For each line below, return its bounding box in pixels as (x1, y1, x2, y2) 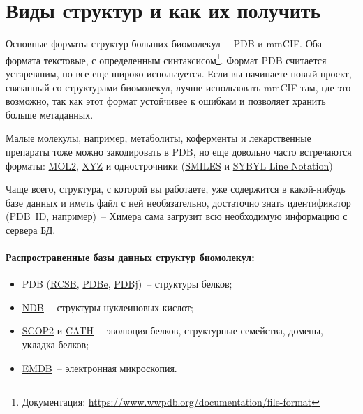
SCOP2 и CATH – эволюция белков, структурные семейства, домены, (22, 323, 323, 338)
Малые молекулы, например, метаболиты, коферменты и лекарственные (6, 131, 311, 145)
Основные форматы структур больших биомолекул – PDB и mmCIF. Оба (6, 36, 323, 51)
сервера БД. (6, 222, 56, 237)
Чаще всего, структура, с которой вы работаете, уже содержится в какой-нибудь (6, 182, 346, 196)
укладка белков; (22, 337, 89, 352)
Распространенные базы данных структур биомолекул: (6, 250, 255, 265)
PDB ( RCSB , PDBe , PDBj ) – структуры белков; (22, 276, 232, 291)
